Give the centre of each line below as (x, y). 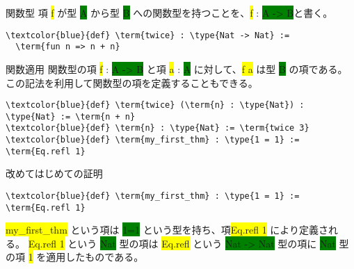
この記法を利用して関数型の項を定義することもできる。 (132, 82)
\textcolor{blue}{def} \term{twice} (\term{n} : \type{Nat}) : (155, 105)
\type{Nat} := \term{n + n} (71, 116)
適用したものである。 (95, 257)
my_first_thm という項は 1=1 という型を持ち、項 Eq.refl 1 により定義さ (167, 230)
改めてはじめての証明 (54, 173)
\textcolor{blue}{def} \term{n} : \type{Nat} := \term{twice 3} (158, 128)
